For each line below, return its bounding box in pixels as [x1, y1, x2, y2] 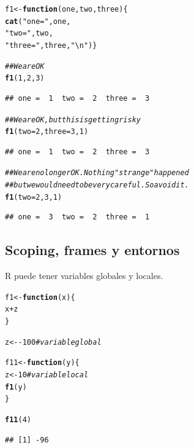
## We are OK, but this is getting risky [5, 115, 141, 124]
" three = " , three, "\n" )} [5, 41, 97, 50]
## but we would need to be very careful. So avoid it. [5, 181, 189, 190]
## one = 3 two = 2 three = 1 [5, 213, 150, 222]
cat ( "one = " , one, [5, 17, 71, 26]
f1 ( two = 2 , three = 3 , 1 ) [5, 127, 89, 136]
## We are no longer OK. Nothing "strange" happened [5, 168, 189, 178]
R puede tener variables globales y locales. [5, 269, 163, 282]
